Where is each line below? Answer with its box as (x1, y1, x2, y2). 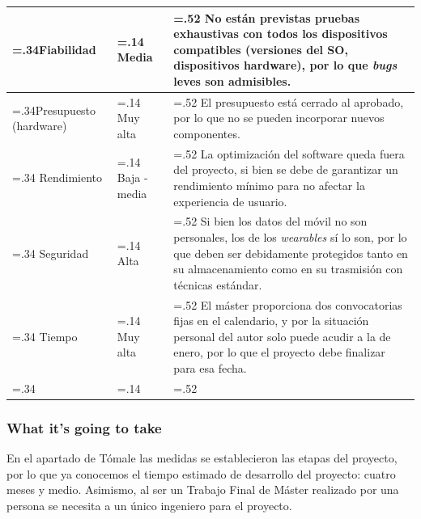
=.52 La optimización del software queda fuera (173, 145, 405, 162)
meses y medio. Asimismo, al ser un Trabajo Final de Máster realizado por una (6, 481, 399, 498)
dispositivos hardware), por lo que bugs (173, 57, 398, 74)
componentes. (173, 124, 240, 141)
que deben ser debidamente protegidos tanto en (173, 244, 408, 261)
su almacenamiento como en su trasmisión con (173, 260, 403, 277)
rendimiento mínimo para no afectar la (173, 176, 365, 193)
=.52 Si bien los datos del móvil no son (173, 213, 368, 230)
